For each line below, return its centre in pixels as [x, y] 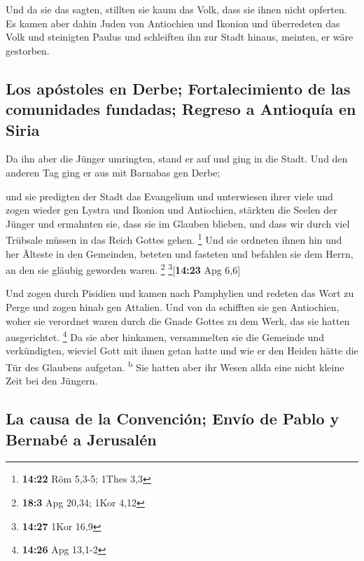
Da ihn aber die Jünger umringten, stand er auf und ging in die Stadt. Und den [177, 159]
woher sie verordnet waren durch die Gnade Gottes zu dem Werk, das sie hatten [178, 320]
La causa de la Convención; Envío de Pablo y [173, 418]
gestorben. [28, 50]
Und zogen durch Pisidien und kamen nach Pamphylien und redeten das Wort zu [180, 293]
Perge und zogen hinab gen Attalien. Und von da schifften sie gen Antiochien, [173, 307]
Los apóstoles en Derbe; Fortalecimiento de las [178, 88]
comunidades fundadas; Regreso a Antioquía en [181, 109]
